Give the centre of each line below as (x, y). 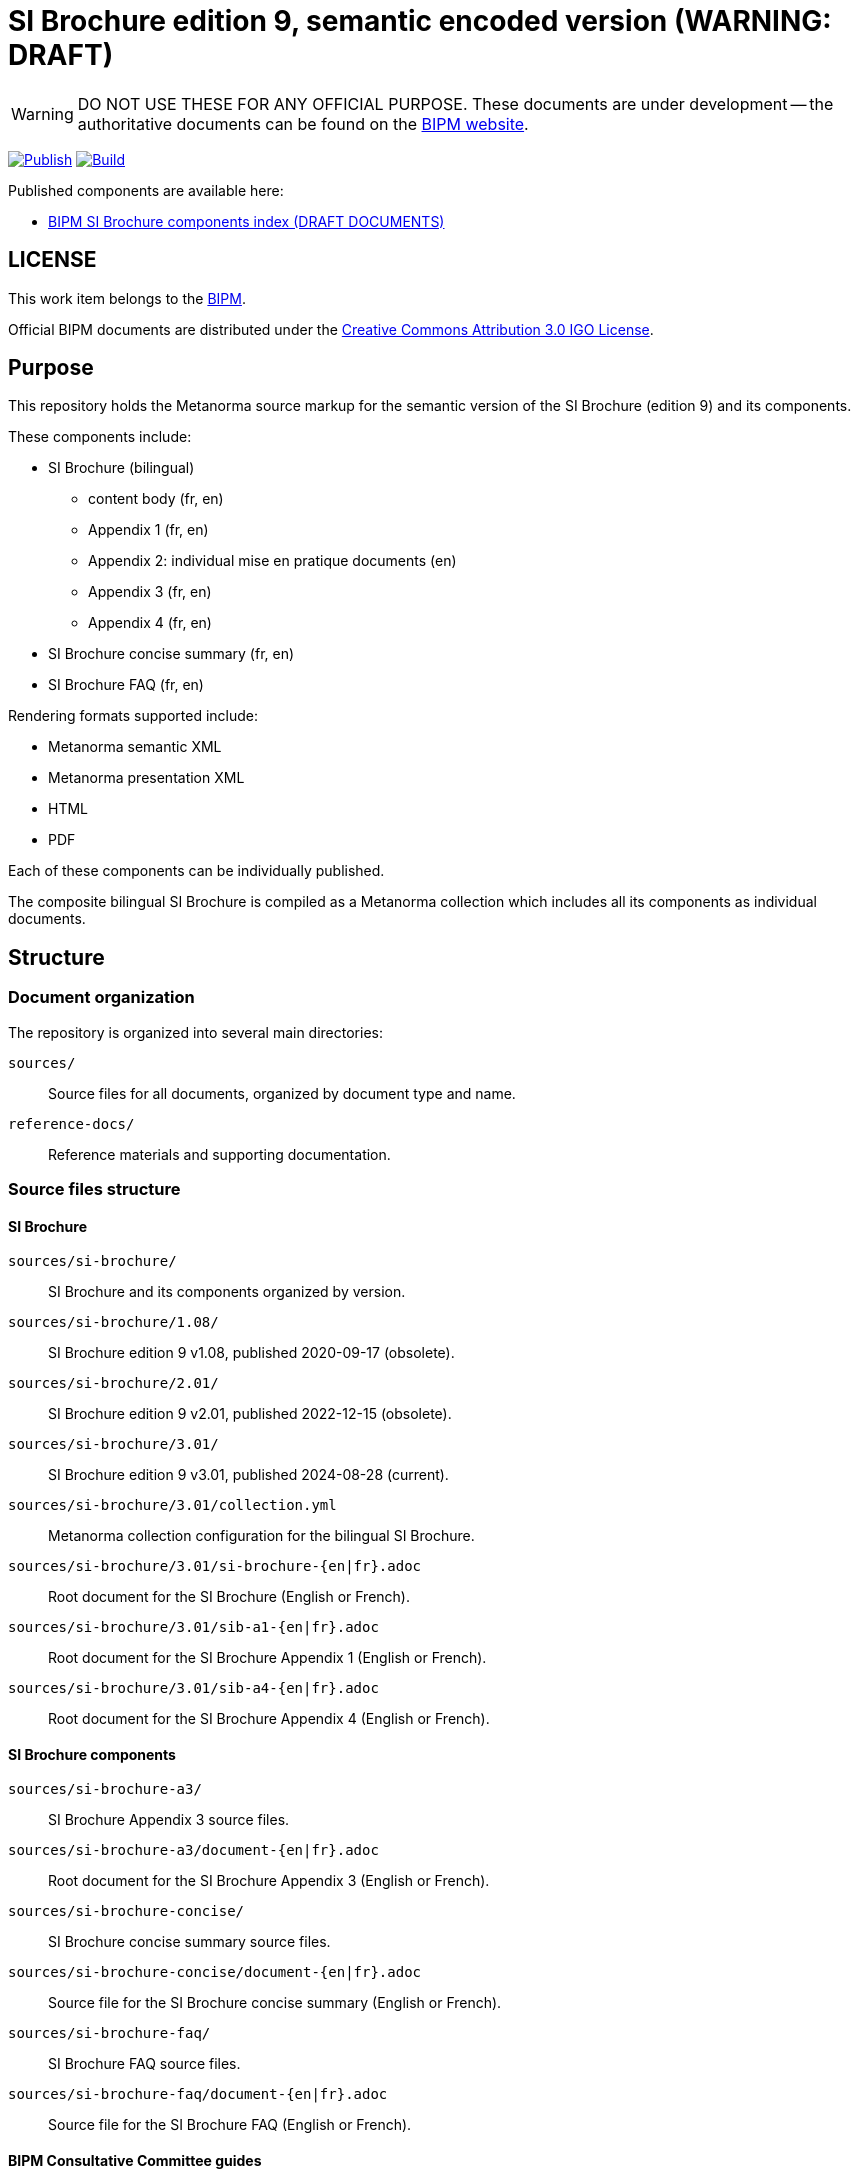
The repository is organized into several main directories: (195, 1032)
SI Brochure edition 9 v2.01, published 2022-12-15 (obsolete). (250, 1414)
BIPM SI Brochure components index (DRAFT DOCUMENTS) (246, 221)
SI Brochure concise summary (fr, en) (171, 654)
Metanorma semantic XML (135, 747)
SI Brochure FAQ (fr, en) (126, 685)
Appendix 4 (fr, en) (150, 623)
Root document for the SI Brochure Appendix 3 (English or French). (269, 1881)
